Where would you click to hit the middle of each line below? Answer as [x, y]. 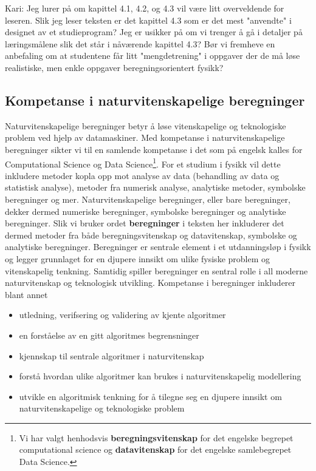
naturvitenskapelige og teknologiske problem [102, 408]
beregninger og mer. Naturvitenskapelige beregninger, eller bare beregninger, [148, 199]
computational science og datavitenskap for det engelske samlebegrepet [155, 449]
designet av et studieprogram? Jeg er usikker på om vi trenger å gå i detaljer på [154, 32]
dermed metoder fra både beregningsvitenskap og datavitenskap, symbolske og [151, 235]
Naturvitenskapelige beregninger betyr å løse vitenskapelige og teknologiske [146, 125]
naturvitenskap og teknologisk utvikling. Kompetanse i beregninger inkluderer [150, 283]
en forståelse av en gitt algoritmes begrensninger [109, 335]
